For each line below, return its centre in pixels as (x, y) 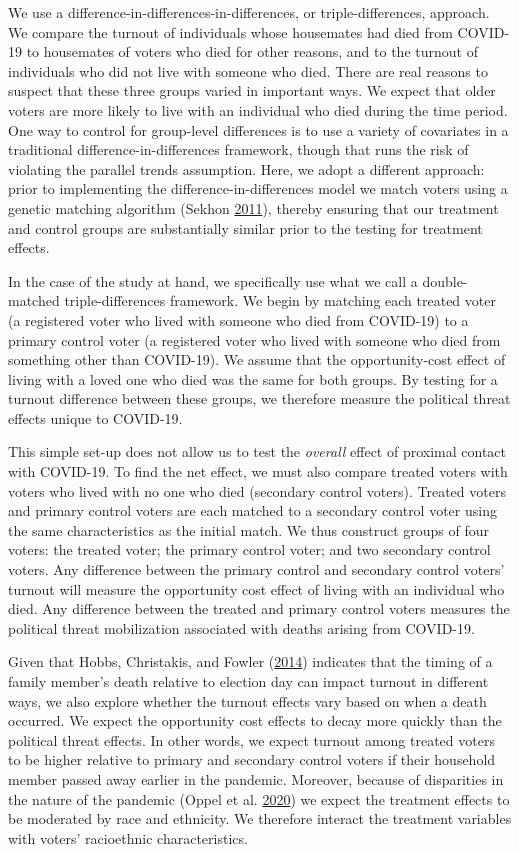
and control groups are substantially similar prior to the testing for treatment (245, 227)
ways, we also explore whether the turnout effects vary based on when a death (247, 700)
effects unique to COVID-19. (95, 417)
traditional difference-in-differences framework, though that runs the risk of (238, 149)
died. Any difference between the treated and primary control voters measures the (259, 608)
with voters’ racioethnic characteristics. (128, 837)
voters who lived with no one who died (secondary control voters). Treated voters (257, 490)
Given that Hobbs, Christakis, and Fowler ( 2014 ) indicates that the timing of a (250, 661)
